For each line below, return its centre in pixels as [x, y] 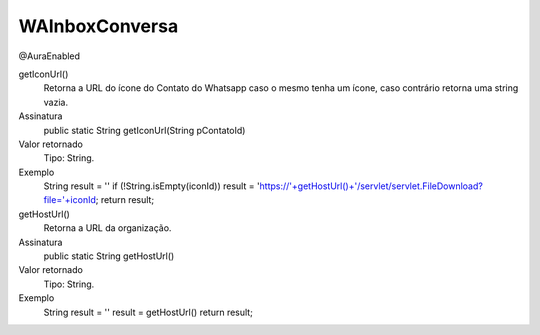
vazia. [56, 102]
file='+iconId [70, 200]
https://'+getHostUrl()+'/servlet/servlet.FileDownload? [371, 186]
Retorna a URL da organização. [107, 228]
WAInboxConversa [98, 26]
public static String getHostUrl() [109, 256]
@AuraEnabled [49, 56]
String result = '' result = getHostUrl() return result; [148, 312]
